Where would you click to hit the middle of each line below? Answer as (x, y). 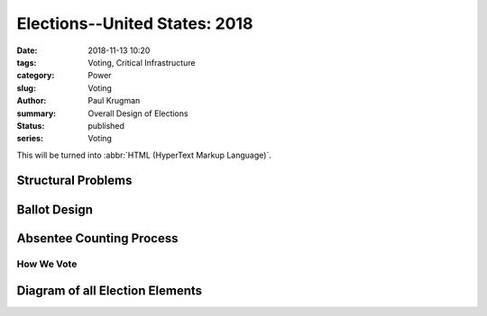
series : (30, 139)
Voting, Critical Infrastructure (142, 62)
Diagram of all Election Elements (110, 291)
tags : (27, 62)
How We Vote (47, 264)
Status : (31, 125)
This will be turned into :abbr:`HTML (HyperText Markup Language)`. (144, 155)
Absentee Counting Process (97, 238)
